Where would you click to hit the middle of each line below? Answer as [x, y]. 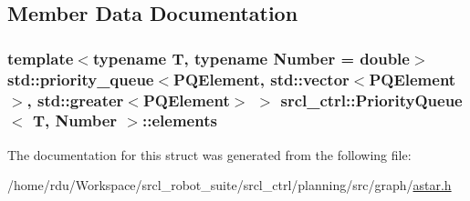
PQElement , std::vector [261, 79]
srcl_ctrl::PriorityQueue [371, 100]
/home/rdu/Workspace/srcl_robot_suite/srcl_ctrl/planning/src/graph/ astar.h [230, 185]
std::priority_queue [81, 79]
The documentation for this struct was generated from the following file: [209, 154]
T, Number [75, 121]
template [41, 58]
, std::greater [75, 100]
